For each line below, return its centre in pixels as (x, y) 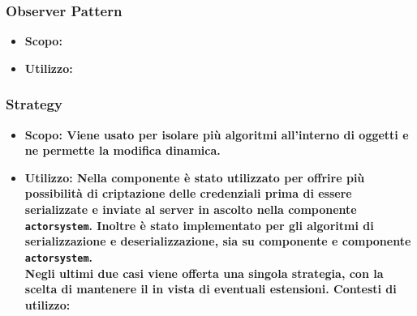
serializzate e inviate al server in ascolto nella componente (191, 209)
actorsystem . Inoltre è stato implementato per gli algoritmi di (199, 225)
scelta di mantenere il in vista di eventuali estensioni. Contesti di (211, 289)
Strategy (34, 104)
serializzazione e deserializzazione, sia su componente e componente (218, 241)
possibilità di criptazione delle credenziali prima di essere (188, 193)
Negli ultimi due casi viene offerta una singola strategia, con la (204, 273)
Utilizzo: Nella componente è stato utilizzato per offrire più (195, 177)
